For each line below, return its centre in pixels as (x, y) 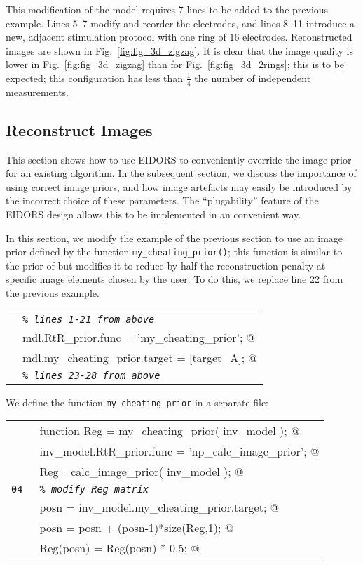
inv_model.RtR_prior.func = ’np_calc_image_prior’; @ (179, 451)
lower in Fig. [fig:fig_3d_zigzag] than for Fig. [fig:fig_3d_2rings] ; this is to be (175, 64)
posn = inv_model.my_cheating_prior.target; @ (159, 507)
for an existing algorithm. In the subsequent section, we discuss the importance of (181, 173)
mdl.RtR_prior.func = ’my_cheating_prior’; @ (139, 337)
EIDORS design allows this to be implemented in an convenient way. (153, 214)
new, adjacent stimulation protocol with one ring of (116, 37)
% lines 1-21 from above (89, 319)
